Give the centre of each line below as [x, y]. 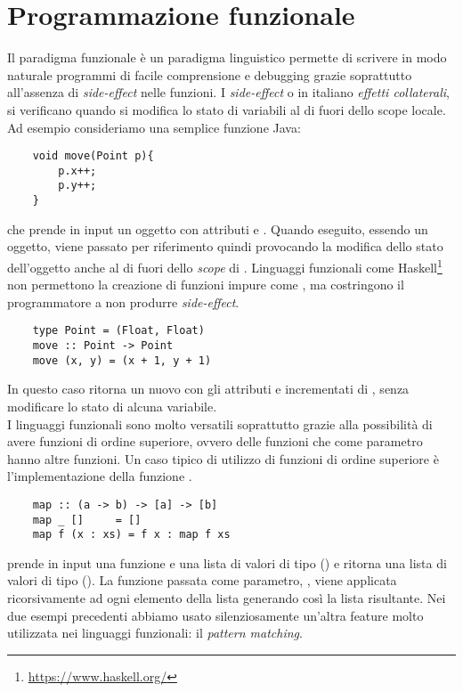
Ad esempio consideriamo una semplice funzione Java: [154, 127]
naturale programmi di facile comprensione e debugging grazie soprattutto [210, 74]
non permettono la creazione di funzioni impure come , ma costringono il [206, 285]
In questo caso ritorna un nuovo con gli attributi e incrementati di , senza [208, 389]
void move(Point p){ [93, 156]
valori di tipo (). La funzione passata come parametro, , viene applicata [202, 580]
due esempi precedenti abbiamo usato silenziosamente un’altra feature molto [215, 615]
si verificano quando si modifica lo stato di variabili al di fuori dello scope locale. [227, 109]
